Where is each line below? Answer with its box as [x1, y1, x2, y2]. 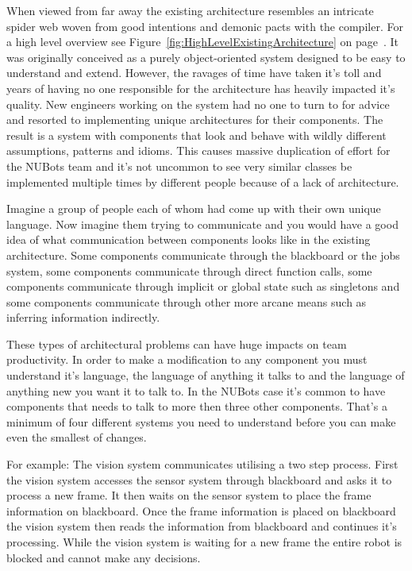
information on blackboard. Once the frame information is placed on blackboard [6, 502, 396, 519]
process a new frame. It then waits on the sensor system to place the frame [6, 487, 372, 503]
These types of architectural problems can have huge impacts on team [6, 335, 347, 352]
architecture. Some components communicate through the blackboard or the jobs [6, 246, 400, 263]
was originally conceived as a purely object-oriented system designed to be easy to [6, 48, 406, 65]
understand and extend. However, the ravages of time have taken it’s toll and [6, 64, 382, 81]
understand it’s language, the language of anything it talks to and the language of [6, 367, 405, 384]
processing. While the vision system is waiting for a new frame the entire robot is [6, 534, 402, 550]
